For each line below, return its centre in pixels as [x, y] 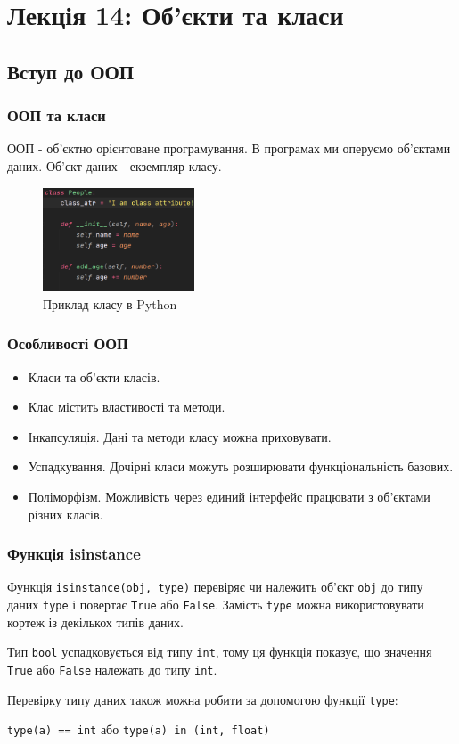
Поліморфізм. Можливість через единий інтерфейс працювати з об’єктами [229, 497]
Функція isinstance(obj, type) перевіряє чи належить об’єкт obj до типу [215, 587]
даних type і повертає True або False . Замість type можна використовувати [216, 605]
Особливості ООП [68, 343]
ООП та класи [57, 115]
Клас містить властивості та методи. [127, 407]
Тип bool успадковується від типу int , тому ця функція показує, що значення [220, 652]
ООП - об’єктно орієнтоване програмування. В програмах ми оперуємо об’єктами [229, 148]
